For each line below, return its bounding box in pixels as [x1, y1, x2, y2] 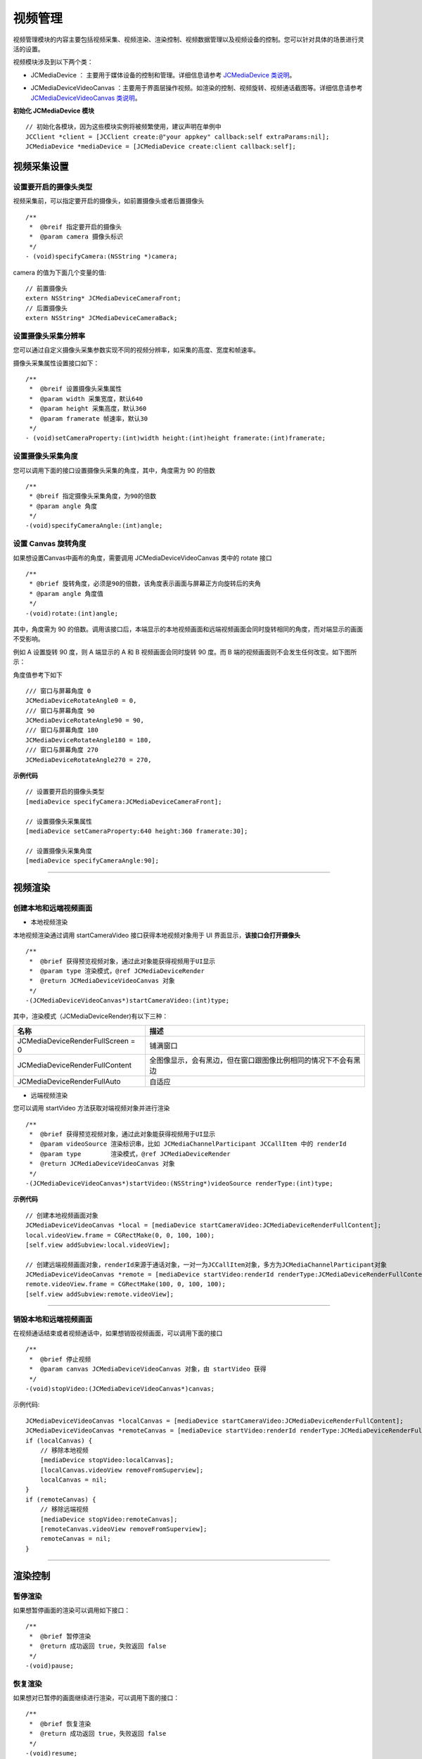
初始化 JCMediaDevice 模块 [13, 106, 95, 115]
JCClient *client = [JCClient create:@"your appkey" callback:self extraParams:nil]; [25, 132, 330, 141]
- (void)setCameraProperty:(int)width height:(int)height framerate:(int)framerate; [25, 434, 326, 443]
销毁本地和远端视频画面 [13, 1314, 93, 1324]
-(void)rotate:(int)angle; [25, 609, 119, 617]
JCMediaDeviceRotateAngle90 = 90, [25, 716, 144, 725]
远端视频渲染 [30, 1091, 68, 1099]
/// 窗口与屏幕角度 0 [25, 687, 91, 694]
